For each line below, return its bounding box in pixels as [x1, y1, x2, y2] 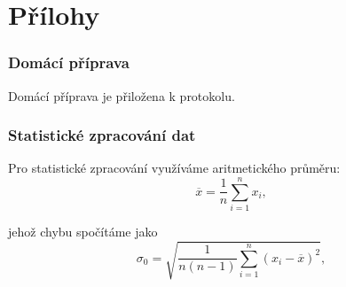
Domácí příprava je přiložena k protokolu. [8, 86, 235, 105]
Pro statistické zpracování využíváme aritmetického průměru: [8, 159, 341, 177]
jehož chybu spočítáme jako [8, 222, 158, 241]
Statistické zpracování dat [8, 124, 196, 146]
